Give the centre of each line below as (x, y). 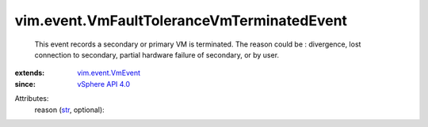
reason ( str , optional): (69, 110)
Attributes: (32, 99)
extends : (30, 73)
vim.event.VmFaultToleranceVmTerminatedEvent (181, 21)
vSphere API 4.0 (104, 84)
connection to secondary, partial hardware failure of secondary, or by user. (157, 54)
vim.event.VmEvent (109, 73)
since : (25, 84)
